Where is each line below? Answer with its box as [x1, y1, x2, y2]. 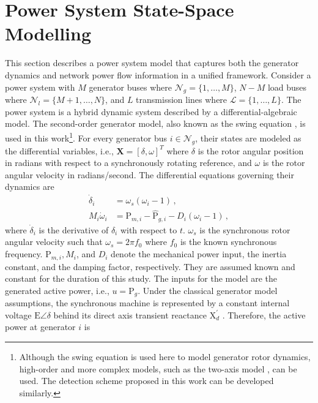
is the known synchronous [180, 235, 277, 248]
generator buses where [89, 80, 172, 93]
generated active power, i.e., [5, 284, 109, 296]
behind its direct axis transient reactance [53, 308, 207, 321]
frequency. [5, 247, 43, 260]
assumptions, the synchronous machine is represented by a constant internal [5, 296, 290, 309]
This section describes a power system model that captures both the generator [5, 56, 299, 69]
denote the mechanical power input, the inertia [111, 247, 287, 260]
